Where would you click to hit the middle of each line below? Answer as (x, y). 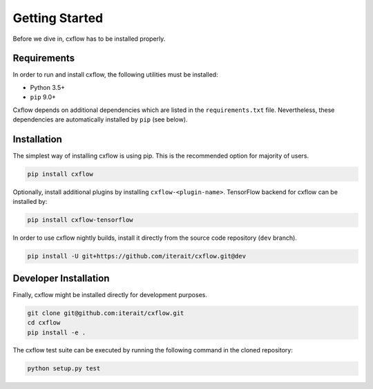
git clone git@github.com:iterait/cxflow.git (106, 313)
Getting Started (58, 18)
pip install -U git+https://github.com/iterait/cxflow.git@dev (137, 256)
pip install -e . (57, 332)
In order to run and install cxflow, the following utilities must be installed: (115, 75)
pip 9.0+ (43, 97)
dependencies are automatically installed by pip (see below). (100, 120)
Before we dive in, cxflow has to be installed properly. (89, 39)
